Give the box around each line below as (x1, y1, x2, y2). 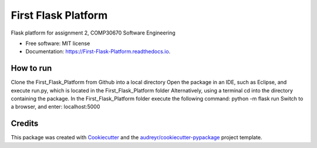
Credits (11, 119, 39, 129)
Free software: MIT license (25, 40, 90, 47)
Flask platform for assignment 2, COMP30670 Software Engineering (11, 29, 176, 36)
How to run (11, 63, 52, 73)
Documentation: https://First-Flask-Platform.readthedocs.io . (25, 48, 171, 55)
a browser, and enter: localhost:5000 (11, 103, 100, 111)
